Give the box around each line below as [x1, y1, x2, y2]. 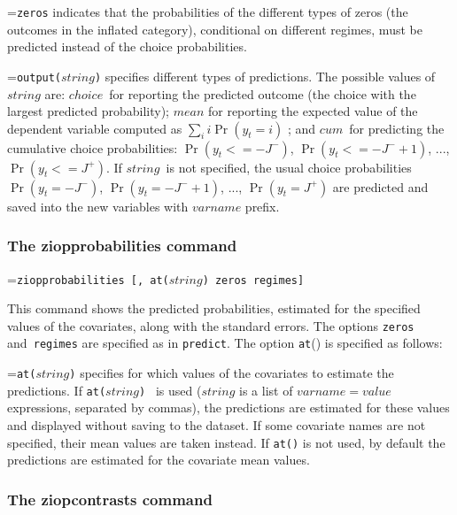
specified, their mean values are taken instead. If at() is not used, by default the [7, 433, 445, 451]
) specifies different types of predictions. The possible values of [94, 66, 436, 85]
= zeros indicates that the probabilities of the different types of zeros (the [7, 3, 408, 20]
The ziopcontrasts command [7, 488, 213, 510]
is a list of [239, 380, 293, 399]
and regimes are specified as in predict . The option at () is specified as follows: [7, 334, 443, 352]
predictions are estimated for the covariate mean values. [7, 450, 310, 469]
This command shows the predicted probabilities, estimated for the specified [7, 299, 421, 318]
